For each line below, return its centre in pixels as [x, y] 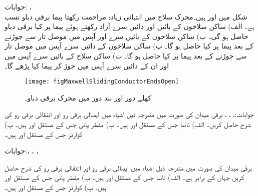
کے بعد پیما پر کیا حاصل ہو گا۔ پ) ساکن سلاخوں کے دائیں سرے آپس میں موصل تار [129, 46]
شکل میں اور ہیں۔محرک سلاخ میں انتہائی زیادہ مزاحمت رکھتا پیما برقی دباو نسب [126, 16]
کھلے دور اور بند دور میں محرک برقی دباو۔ [88, 97]
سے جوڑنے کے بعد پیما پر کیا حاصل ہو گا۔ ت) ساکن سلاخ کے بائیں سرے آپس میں [126, 55]
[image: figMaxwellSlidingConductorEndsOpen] [102, 82]
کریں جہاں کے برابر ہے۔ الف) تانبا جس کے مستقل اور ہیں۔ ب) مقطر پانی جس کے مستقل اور [124, 177]
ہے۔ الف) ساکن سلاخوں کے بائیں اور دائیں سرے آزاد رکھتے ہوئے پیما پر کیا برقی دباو [130, 26]
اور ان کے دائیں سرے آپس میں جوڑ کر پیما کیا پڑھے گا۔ [87, 65]
